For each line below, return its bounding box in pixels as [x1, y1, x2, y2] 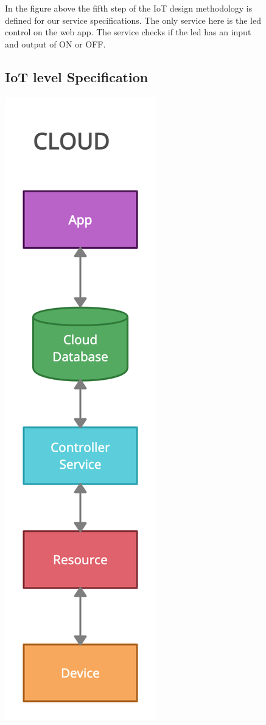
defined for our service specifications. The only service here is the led [5, 13, 261, 26]
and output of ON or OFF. [5, 37, 106, 50]
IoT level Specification [5, 67, 149, 86]
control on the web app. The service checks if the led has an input [5, 26, 251, 38]
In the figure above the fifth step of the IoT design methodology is [5, 2, 253, 14]
